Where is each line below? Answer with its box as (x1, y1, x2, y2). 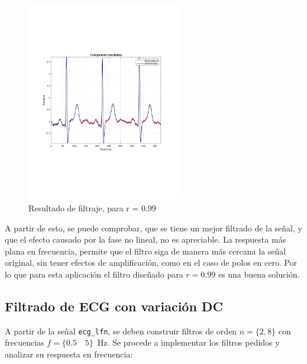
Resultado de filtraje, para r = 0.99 (28, 201, 156, 214)
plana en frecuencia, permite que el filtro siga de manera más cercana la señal (5, 244, 286, 257)
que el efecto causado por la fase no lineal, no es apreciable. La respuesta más (5, 233, 286, 246)
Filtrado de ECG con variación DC (5, 297, 223, 315)
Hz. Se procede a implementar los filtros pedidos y (97, 336, 280, 349)
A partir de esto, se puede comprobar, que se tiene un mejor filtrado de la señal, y (5, 221, 302, 234)
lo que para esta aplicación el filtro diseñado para (5, 268, 183, 280)
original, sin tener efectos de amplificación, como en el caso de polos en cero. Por (5, 256, 298, 269)
